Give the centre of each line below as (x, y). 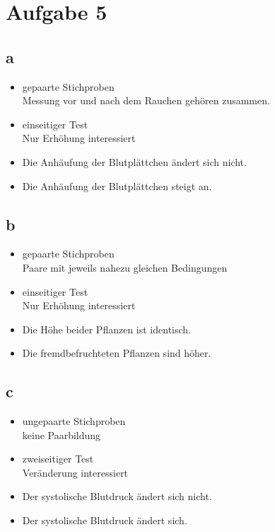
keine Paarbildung (62, 434)
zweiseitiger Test (58, 459)
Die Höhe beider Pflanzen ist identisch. (106, 329)
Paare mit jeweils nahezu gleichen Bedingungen (125, 267)
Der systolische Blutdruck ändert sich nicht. (117, 496)
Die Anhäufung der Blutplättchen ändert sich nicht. (134, 161)
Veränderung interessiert (75, 472)
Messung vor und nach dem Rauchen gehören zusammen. (146, 100)
